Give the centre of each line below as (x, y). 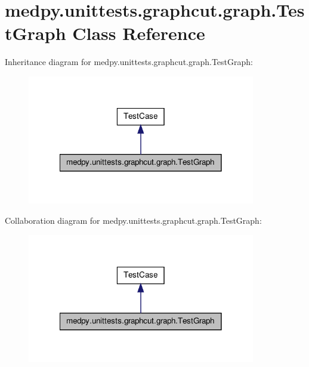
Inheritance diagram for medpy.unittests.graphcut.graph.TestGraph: (129, 62)
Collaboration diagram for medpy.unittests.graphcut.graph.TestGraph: (133, 220)
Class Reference (139, 33)
